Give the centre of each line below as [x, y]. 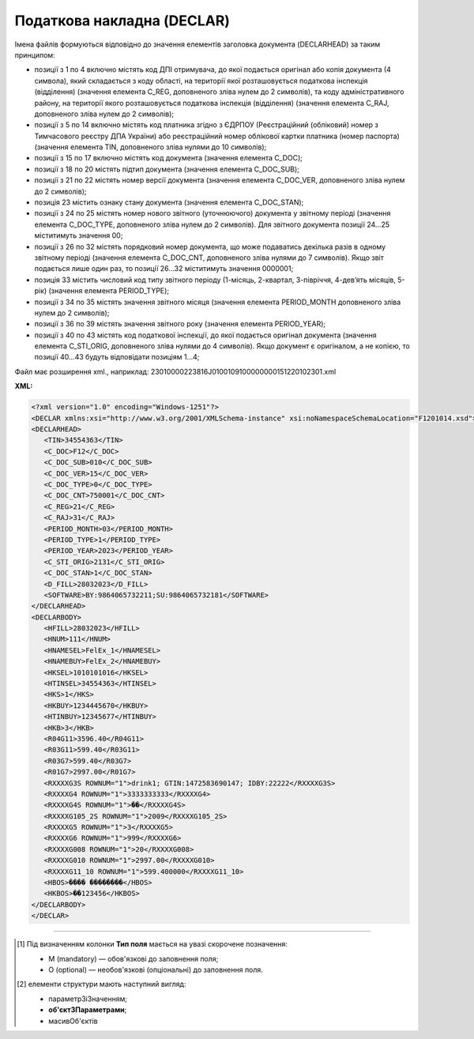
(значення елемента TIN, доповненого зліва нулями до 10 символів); [150, 147]
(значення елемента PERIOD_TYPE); [109, 291]
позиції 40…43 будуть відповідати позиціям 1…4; [117, 357]
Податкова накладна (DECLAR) [122, 21]
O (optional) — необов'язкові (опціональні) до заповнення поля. [156, 969]
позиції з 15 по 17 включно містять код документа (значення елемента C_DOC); [169, 158]
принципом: [35, 55]
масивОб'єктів [73, 1021]
